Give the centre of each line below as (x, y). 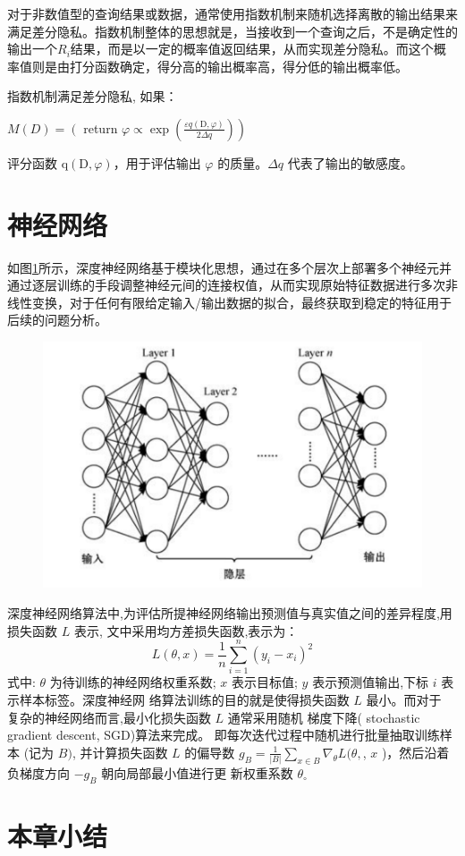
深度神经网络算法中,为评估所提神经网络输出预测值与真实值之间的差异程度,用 (230, 613)
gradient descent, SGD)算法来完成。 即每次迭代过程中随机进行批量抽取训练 (224, 735)
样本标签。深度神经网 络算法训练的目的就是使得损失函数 (184, 699)
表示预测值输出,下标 (371, 682)
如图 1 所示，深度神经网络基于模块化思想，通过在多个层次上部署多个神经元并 (229, 267)
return (101, 127)
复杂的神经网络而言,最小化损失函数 (109, 717)
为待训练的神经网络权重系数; (133, 682)
